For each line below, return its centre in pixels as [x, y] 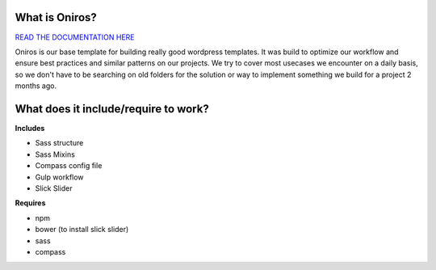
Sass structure [59, 143]
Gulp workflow [59, 177]
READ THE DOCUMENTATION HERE [75, 37]
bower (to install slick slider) [82, 230]
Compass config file [69, 166]
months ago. [36, 86]
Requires [30, 203]
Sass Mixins [55, 154]
